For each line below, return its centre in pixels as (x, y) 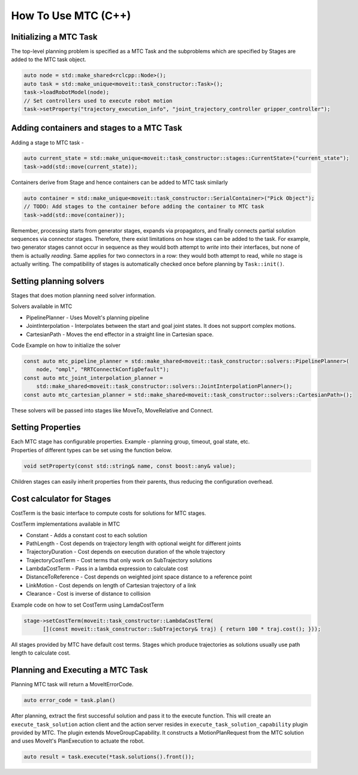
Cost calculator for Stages (61, 498)
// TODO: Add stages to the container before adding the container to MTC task (144, 206)
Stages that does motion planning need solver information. (83, 295)
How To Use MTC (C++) (71, 16)
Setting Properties (46, 428)
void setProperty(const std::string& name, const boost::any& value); (130, 466)
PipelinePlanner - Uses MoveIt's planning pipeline (88, 317)
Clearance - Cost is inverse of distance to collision (88, 594)
